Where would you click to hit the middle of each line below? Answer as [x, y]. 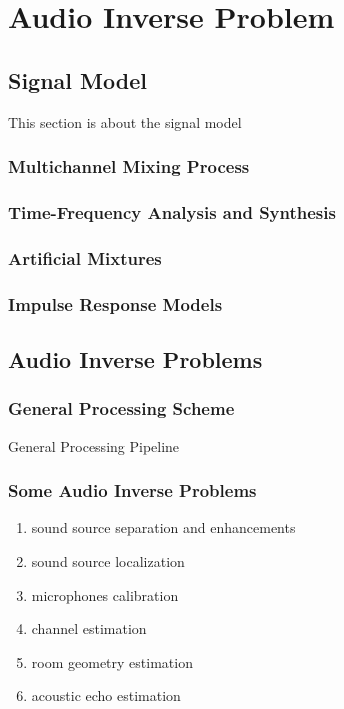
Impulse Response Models [115, 303]
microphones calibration [105, 594]
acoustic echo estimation [106, 695]
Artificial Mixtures [85, 257]
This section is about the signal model [125, 121]
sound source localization [108, 560]
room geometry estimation [112, 661]
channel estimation [89, 628]
